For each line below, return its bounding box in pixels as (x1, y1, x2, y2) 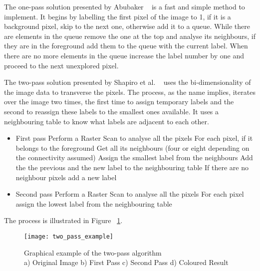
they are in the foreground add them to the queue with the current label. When (4, 40, 248, 51)
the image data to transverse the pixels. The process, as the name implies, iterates (4, 86, 256, 97)
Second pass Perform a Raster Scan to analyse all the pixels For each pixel (15, 189, 244, 199)
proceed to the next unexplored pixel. (4, 60, 119, 70)
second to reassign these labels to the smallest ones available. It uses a (4, 106, 219, 116)
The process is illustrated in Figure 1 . (4, 215, 123, 226)
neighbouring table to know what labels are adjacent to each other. (4, 116, 209, 126)
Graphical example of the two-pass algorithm (24, 247, 162, 258)
